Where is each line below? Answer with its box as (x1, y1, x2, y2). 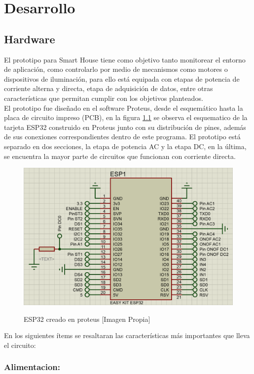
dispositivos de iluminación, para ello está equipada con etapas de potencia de (4, 73, 240, 84)
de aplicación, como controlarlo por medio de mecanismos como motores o (4, 64, 228, 74)
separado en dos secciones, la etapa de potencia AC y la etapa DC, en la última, (4, 141, 247, 151)
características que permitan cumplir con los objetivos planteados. (4, 93, 203, 103)
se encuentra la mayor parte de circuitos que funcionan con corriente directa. (4, 151, 236, 161)
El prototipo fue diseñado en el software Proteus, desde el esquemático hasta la (4, 102, 243, 113)
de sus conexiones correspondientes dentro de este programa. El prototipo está (4, 131, 241, 142)
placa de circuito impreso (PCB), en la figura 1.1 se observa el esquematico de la (4, 112, 248, 123)
